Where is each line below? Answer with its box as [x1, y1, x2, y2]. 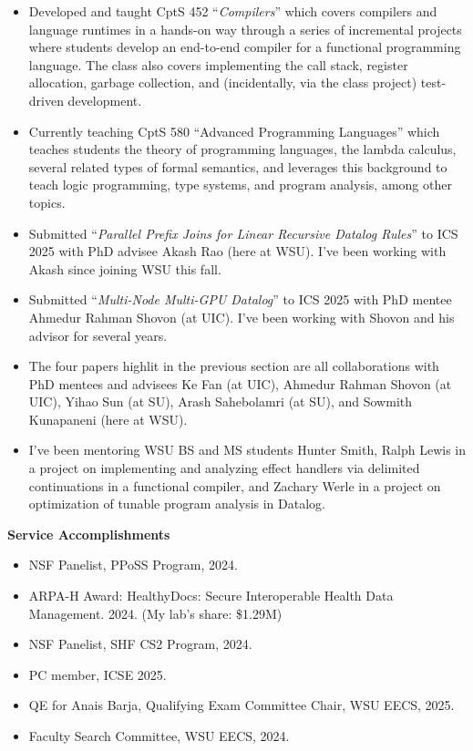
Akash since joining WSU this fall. [28, 259, 221, 278]
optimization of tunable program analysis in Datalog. [28, 494, 325, 513]
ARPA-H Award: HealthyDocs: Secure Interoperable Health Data [28, 586, 394, 605]
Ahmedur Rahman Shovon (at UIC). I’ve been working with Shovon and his [28, 307, 455, 326]
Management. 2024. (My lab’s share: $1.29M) [28, 603, 283, 622]
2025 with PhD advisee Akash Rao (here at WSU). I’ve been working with [28, 242, 447, 261]
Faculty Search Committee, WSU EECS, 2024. [28, 726, 290, 745]
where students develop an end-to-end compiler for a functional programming [28, 37, 461, 57]
